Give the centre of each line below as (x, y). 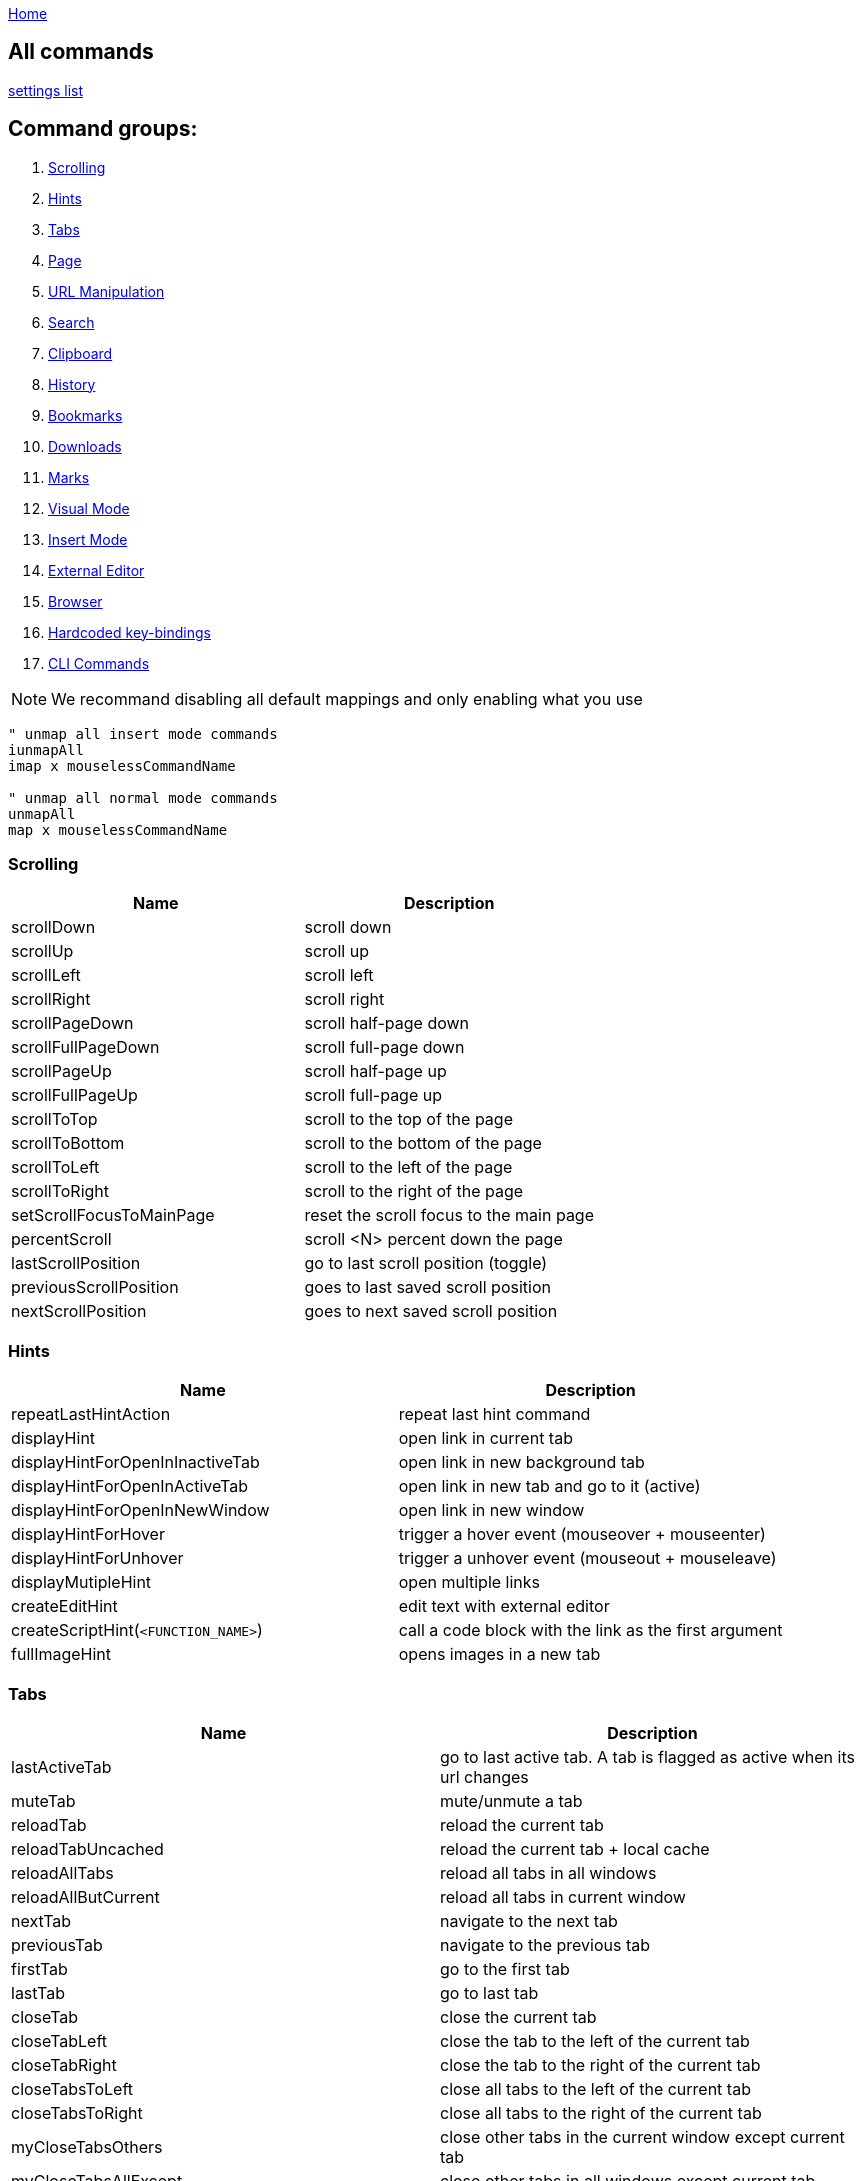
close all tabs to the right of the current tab (601, 2112)
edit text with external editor (504, 1606)
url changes (484, 1776)
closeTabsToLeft (72, 2088)
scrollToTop (54, 1119)
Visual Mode (89, 508)
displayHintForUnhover (97, 1558)
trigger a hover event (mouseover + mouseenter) (582, 1534)
